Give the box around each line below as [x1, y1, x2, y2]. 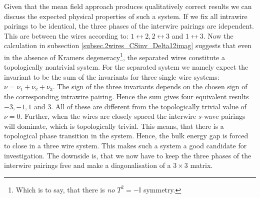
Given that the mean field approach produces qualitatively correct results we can [4, 1, 252, 11]
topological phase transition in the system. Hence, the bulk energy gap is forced [4, 130, 248, 141]
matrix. [190, 160, 213, 170]
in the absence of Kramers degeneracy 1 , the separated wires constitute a [4, 50, 225, 62]
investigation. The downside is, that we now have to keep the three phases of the [4, 150, 251, 160]
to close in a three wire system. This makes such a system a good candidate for [4, 140, 247, 150]
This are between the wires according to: [4, 30, 128, 41]
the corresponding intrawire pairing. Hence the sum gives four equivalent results [4, 91, 249, 101]
